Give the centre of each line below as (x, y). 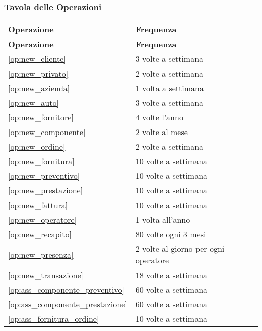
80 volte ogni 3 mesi (171, 234)
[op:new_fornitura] (41, 161)
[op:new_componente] (47, 132)
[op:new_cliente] (37, 59)
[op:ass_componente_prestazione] (68, 304)
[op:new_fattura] (38, 205)
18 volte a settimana (171, 275)
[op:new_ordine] (37, 147)
